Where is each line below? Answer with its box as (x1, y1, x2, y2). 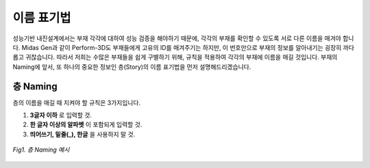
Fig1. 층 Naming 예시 (12, 145, 70, 154)
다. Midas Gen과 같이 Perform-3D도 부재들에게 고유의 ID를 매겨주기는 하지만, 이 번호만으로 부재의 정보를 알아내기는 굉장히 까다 (12, 43, 354, 51)
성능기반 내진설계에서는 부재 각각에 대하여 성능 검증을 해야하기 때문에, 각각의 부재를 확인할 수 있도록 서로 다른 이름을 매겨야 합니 (12, 34, 354, 42)
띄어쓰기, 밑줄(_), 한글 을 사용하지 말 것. (29, 130, 136, 138)
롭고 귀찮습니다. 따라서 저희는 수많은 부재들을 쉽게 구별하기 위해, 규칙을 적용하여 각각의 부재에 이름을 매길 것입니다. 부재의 (12, 53, 338, 61)
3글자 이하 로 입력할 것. (29, 111, 92, 120)
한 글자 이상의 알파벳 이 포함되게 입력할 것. (29, 120, 143, 129)
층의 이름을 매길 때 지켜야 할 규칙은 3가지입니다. (12, 98, 140, 107)
